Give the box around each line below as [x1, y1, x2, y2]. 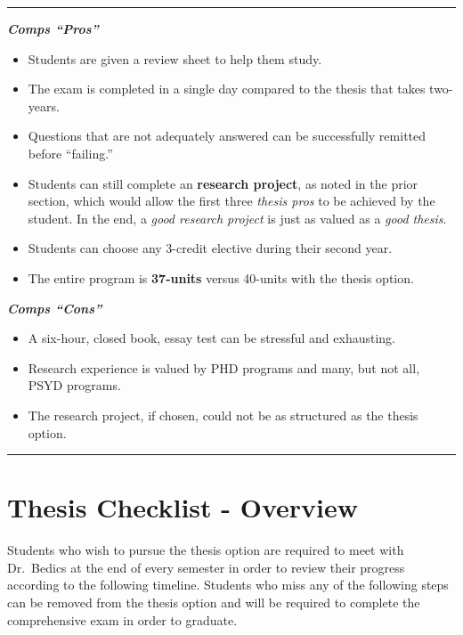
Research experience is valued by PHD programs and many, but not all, [28, 358, 420, 377]
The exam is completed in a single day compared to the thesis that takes [28, 79, 426, 98]
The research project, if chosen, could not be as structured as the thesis [28, 405, 418, 424]
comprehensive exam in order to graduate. [7, 610, 238, 629]
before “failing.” [28, 143, 113, 162]
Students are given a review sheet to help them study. [28, 49, 322, 68]
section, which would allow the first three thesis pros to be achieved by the [28, 191, 435, 210]
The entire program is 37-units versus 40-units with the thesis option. [28, 268, 414, 287]
